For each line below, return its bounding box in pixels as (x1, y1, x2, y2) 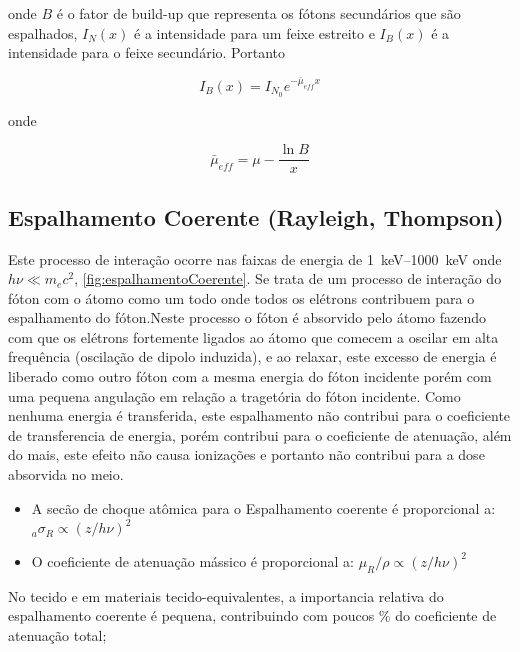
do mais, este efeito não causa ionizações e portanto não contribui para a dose (8, 444, 485, 465)
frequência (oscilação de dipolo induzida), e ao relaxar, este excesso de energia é (8, 346, 497, 367)
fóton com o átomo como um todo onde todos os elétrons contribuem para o (8, 287, 475, 308)
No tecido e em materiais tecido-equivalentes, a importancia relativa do (8, 585, 444, 606)
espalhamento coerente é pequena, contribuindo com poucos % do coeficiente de (8, 605, 497, 626)
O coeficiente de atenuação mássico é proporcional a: (31, 550, 354, 571)
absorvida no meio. (8, 464, 124, 485)
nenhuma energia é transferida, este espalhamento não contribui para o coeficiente (8, 405, 511, 426)
